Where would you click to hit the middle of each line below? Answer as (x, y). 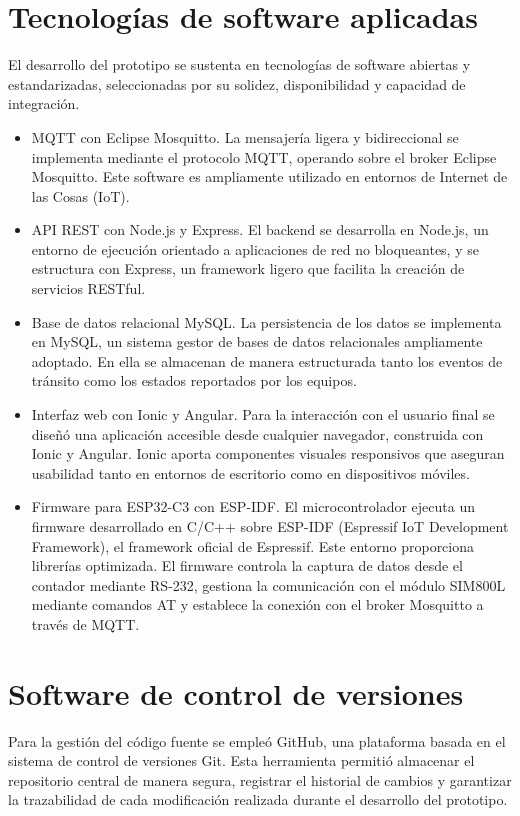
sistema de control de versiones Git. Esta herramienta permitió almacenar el (241, 760)
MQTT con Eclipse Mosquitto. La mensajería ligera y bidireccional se (245, 136)
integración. (44, 103)
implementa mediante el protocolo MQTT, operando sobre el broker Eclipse (264, 156)
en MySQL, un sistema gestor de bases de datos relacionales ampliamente (257, 341)
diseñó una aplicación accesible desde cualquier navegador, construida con (257, 433)
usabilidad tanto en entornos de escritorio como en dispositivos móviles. (250, 472)
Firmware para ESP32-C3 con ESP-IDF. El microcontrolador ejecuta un (253, 506)
